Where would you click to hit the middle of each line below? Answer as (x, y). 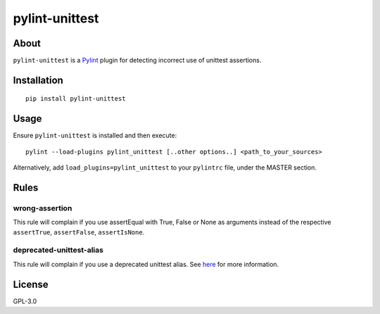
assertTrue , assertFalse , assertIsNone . (79, 232)
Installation (38, 80)
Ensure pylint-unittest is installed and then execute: (95, 136)
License (31, 284)
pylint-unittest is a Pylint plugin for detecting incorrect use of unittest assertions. (137, 61)
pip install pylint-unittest (76, 99)
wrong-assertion (43, 208)
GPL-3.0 (25, 301)
